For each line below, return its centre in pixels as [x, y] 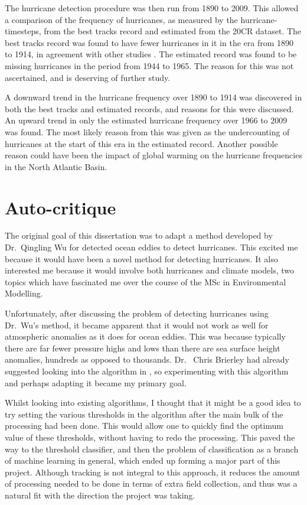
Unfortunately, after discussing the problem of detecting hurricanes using [137, 313]
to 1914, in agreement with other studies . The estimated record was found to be [151, 54]
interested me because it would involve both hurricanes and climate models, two [149, 270]
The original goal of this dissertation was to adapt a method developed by [139, 235]
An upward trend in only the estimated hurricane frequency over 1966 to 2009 [146, 120]
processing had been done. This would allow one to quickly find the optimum [144, 426]
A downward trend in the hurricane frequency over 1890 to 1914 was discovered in [153, 97]
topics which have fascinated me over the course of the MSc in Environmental [146, 281]
